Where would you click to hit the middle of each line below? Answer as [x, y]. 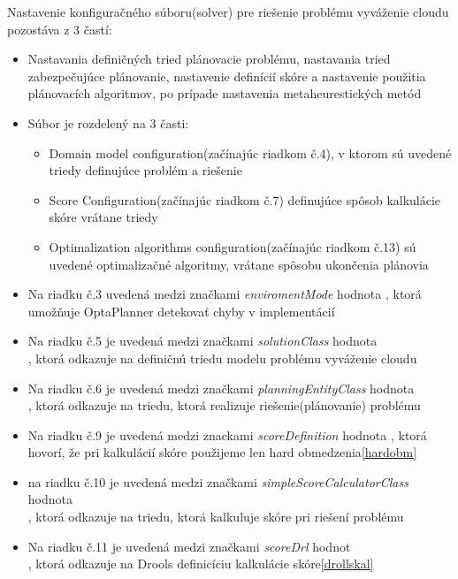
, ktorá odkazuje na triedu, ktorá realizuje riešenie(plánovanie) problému [224, 405]
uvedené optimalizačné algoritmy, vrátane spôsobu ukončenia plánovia [239, 264]
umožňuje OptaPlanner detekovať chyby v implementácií [181, 311]
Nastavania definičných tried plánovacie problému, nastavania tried [209, 59]
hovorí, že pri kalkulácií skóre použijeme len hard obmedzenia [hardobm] [222, 452]
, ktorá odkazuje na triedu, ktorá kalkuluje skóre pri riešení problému [216, 517]
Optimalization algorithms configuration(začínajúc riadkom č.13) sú [233, 246]
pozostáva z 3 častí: [60, 29]
